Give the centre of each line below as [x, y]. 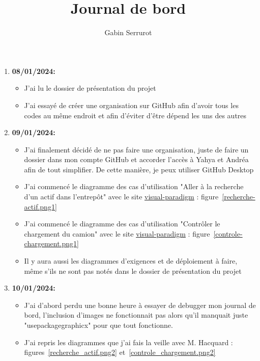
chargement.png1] [51, 243]
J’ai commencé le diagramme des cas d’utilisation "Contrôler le [122, 224]
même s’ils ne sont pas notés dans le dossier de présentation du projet [133, 270]
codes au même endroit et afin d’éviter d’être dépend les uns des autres [135, 115]
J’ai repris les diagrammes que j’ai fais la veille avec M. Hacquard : [128, 342]
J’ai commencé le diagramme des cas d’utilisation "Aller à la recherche [134, 186]
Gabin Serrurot [128, 32]
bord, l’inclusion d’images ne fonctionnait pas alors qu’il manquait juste [136, 315]
